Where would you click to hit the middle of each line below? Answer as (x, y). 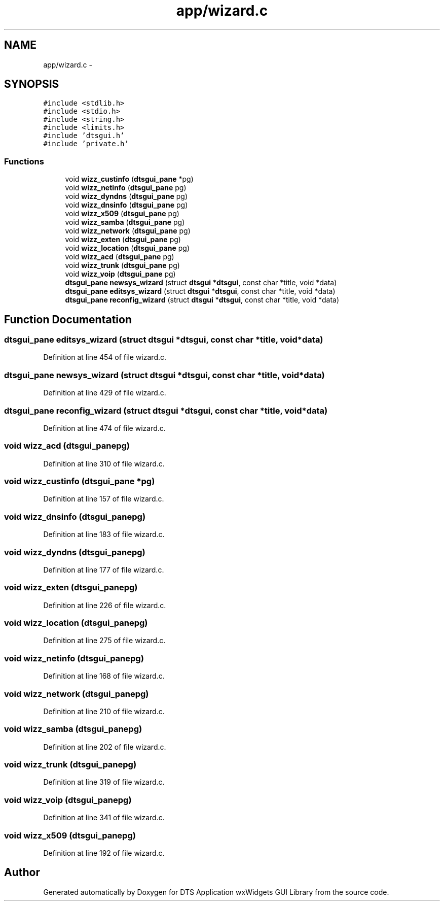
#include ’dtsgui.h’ (84, 136)
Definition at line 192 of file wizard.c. (104, 853)
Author (22, 873)
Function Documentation (68, 319)
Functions (24, 161)
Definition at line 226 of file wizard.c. (105, 605)
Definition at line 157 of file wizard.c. (104, 499)
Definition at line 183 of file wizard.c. (104, 534)
